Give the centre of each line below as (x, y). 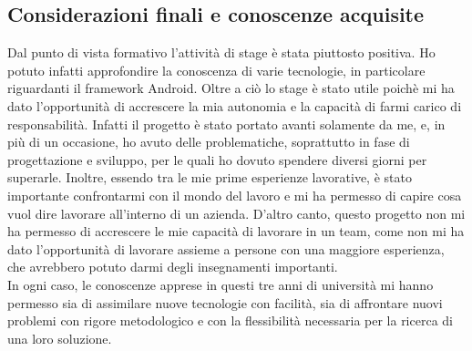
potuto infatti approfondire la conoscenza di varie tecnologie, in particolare (216, 70)
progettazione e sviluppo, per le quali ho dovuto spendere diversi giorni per (217, 159)
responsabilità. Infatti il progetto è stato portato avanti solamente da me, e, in (226, 124)
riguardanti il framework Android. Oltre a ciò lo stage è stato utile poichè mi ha (231, 88)
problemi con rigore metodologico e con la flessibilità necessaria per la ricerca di (230, 320)
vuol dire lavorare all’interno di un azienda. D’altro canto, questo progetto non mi (236, 213)
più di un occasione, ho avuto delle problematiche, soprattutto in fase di (209, 142)
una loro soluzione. (60, 338)
